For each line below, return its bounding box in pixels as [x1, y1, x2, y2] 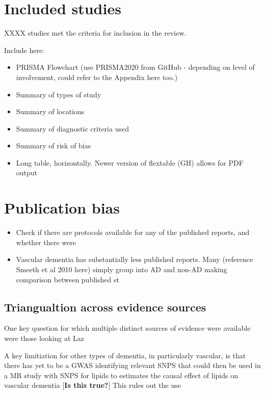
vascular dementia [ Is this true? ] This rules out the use [4, 380, 181, 390]
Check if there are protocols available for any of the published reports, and [16, 227, 250, 238]
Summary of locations [16, 106, 85, 117]
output [16, 167, 38, 178]
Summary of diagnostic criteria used [16, 123, 129, 134]
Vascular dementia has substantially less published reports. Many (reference [16, 254, 253, 265]
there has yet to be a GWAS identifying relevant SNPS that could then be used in [4, 360, 261, 371]
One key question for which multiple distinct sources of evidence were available [4, 323, 251, 333]
